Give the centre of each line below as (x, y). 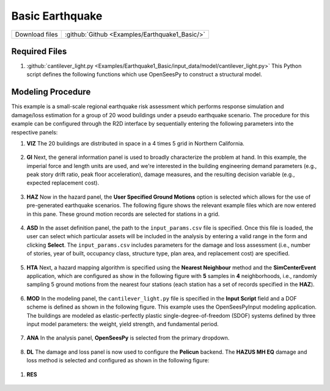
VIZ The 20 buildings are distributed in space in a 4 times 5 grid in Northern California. (135, 143)
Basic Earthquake (57, 16)
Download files (36, 34)
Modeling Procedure (51, 92)
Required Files (39, 51)
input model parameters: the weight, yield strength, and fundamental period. (123, 324)
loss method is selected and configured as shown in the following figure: (118, 360)
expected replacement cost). (63, 183)
